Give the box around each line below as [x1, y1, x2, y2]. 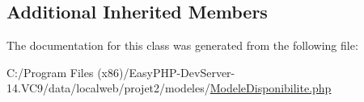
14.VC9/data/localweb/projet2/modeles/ [6, 80, 210, 96]
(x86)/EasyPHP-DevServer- [97, 63, 235, 80]
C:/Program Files [6, 63, 94, 80]
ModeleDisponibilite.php [210, 80, 332, 96]
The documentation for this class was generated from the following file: [6, 37, 358, 54]
